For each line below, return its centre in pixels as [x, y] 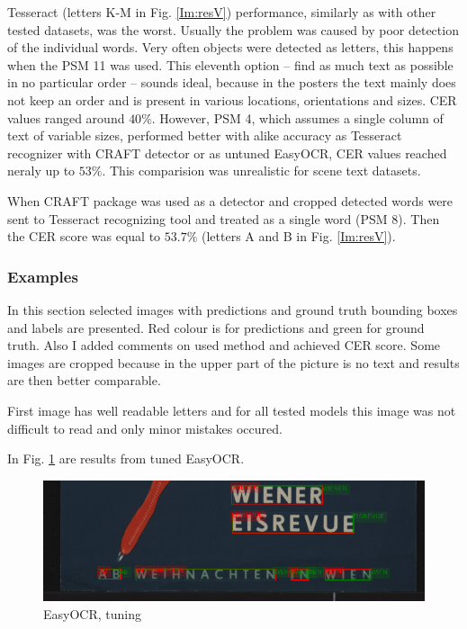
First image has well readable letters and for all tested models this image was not [232, 410]
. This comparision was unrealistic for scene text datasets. [261, 171]
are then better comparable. [84, 380]
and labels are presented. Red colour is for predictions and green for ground [216, 327]
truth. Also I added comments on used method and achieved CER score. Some [224, 345]
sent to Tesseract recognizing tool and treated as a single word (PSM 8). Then [224, 218]
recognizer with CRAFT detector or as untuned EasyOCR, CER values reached [227, 153]
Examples [43, 276]
